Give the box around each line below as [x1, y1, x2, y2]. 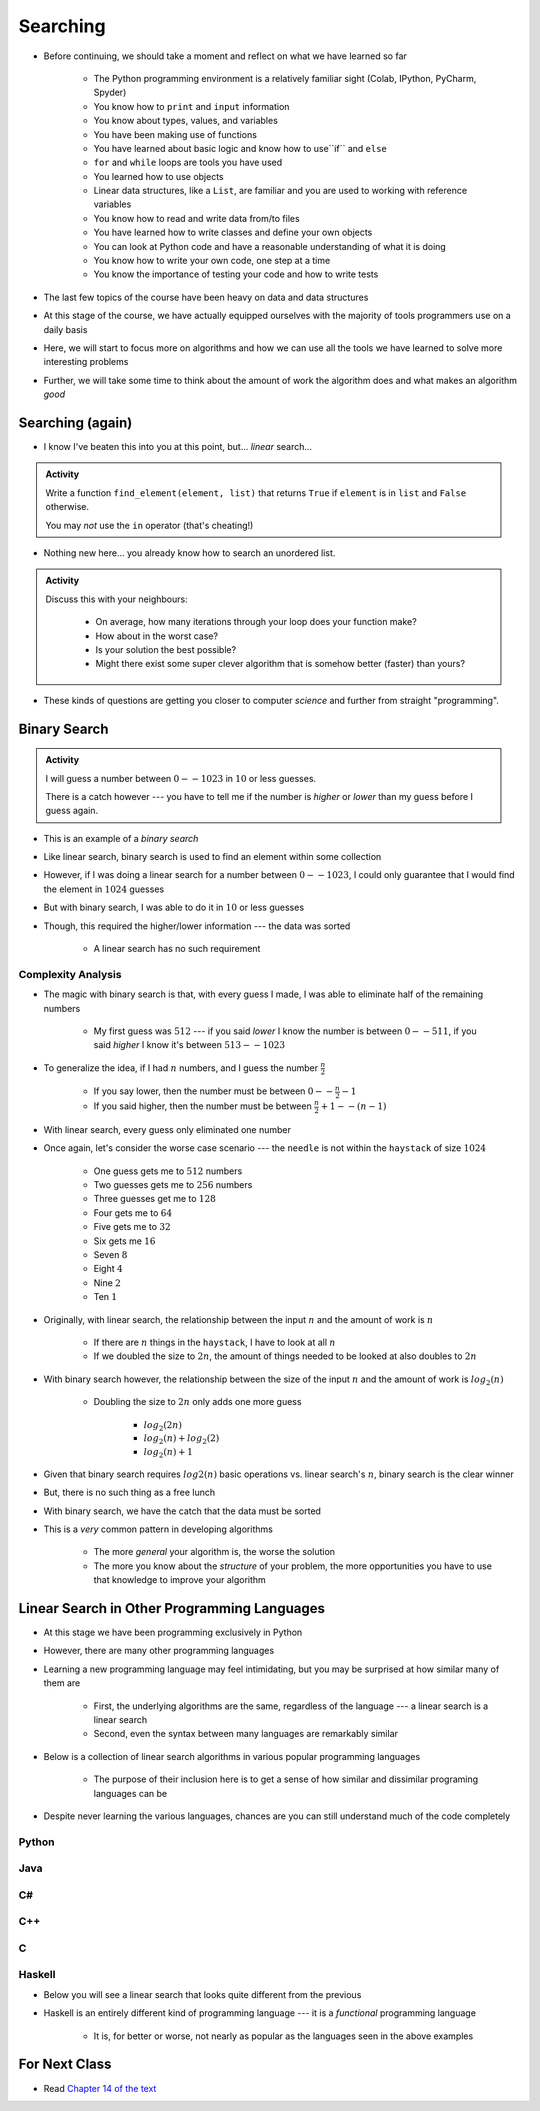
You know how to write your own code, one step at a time [93, 255, 331, 267]
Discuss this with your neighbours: [45, 593, 189, 605]
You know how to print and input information [93, 100, 290, 112]
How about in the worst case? [95, 630, 219, 642]
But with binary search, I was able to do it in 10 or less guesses [43, 901, 305, 914]
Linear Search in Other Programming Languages [18, 1600, 325, 1617]
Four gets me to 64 [93, 1206, 173, 1219]
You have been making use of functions [93, 128, 257, 140]
